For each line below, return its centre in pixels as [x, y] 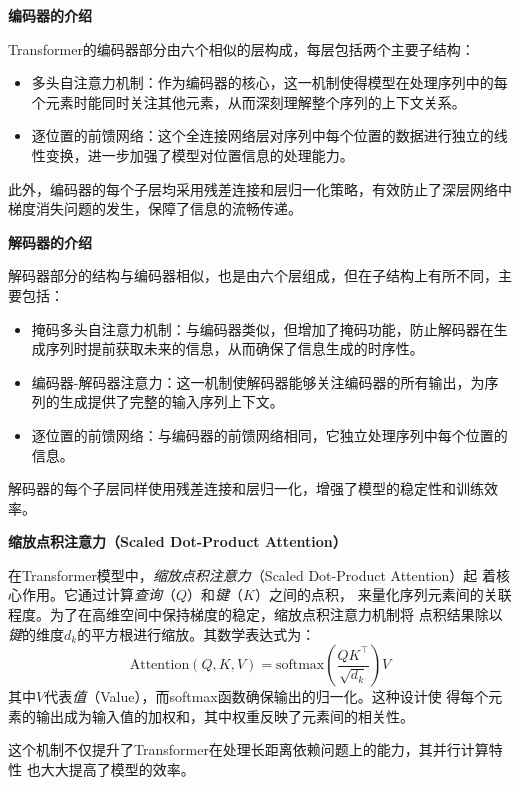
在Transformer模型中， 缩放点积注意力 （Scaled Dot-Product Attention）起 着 [252, 574]
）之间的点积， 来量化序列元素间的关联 [383, 594]
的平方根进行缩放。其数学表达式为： [196, 633]
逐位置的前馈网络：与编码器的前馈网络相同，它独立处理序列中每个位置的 [269, 434]
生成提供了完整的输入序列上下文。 [171, 401]
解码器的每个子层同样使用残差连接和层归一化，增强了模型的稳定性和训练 [246, 488]
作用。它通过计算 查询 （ [98, 594]
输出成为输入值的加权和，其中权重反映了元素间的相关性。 [224, 715]
